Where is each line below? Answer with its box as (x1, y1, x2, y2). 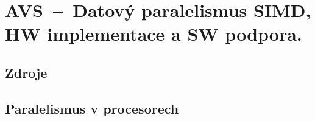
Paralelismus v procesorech (5, 99, 179, 117)
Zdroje (5, 63, 48, 81)
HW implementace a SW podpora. (5, 21, 302, 46)
